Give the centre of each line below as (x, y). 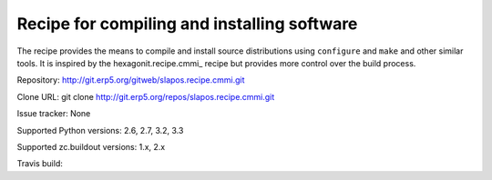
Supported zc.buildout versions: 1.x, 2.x (91, 146)
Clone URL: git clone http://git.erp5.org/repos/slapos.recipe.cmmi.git (146, 96)
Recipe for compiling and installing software (187, 24)
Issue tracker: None (54, 114)
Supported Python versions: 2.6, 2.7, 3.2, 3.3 (100, 130)
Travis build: (40, 164)
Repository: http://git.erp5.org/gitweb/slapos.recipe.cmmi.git (131, 80)
